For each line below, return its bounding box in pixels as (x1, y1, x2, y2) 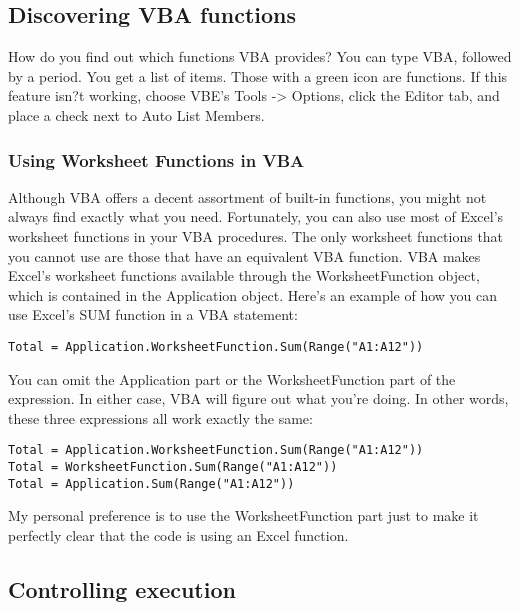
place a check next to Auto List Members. (8, 104, 265, 125)
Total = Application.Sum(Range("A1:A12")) (8, 476, 295, 491)
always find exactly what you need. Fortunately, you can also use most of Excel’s (8, 206, 504, 227)
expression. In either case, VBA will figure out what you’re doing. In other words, (8, 388, 509, 409)
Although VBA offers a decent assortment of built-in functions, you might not (8, 186, 487, 207)
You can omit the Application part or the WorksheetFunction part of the (8, 368, 456, 389)
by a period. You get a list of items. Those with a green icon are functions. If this (8, 65, 508, 86)
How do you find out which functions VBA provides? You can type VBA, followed (8, 46, 512, 67)
